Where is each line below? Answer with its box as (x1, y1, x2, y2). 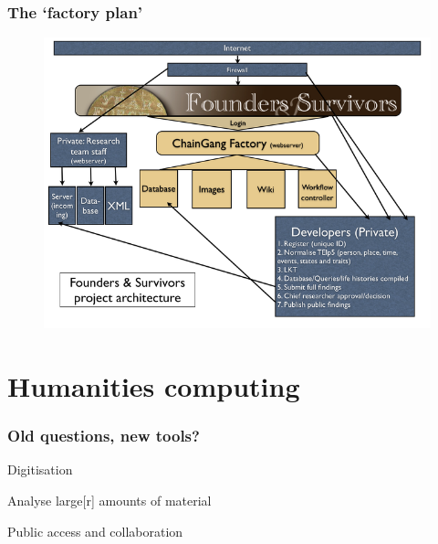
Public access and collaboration (7, 521, 183, 540)
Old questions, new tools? (7, 424, 200, 447)
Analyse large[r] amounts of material (7, 491, 212, 509)
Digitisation (7, 460, 73, 479)
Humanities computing (7, 368, 300, 404)
